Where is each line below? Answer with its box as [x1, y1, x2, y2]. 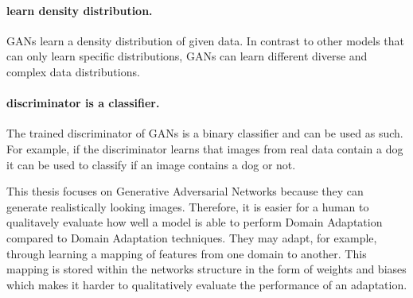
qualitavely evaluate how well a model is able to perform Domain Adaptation [6, 214, 383, 230]
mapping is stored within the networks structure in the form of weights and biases [6, 261, 407, 277]
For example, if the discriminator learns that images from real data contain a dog [6, 140, 403, 157]
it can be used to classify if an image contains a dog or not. [6, 156, 296, 172]
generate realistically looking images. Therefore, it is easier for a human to [6, 198, 369, 215]
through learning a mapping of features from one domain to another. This [6, 245, 367, 261]
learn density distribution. [6, 2, 153, 18]
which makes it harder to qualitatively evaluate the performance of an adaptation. [6, 276, 407, 292]
